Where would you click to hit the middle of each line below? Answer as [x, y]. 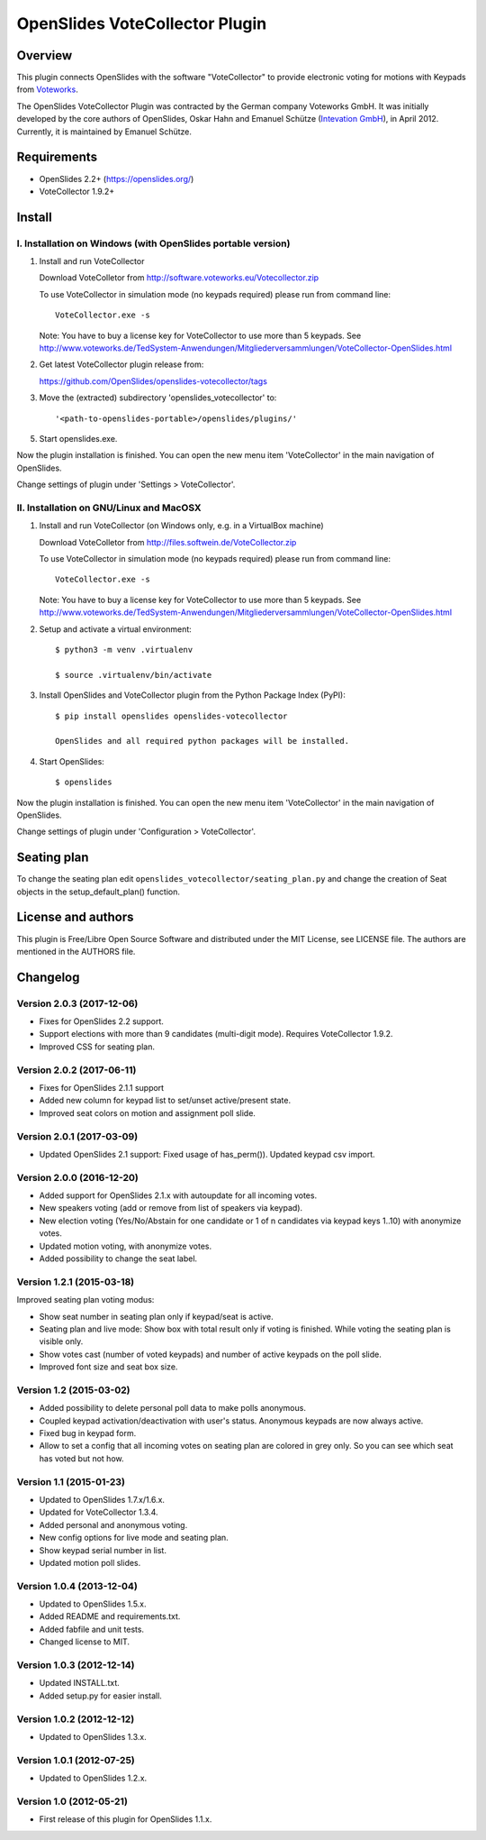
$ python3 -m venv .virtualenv [124, 650]
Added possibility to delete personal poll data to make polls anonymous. [172, 1408]
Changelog [48, 977]
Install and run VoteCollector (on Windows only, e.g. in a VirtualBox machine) [181, 526]
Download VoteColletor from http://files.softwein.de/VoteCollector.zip [168, 542]
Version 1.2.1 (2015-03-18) [76, 1282]
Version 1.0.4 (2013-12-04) [77, 1586]
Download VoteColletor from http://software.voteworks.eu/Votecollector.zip [179, 278]
